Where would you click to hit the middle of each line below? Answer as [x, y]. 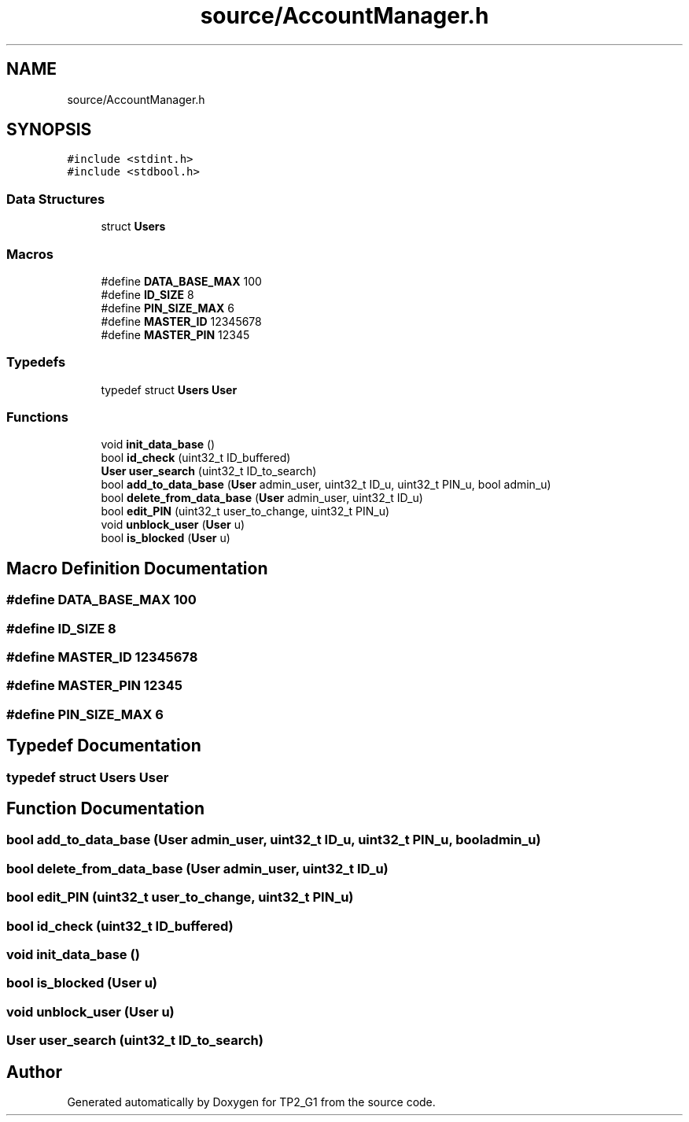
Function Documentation [105, 809]
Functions [37, 417]
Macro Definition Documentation [137, 568]
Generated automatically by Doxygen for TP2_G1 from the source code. [251, 1102]
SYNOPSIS [49, 130]
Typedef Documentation [104, 746]
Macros [30, 254]
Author [34, 1072]
